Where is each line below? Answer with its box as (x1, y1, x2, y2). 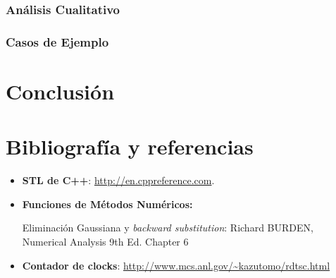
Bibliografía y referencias (6, 132, 254, 161)
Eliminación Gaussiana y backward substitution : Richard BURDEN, (22, 220, 313, 235)
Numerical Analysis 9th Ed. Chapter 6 (22, 234, 189, 248)
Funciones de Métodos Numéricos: (22, 196, 193, 211)
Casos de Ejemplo (6, 32, 109, 50)
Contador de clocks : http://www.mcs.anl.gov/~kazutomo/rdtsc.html (22, 258, 330, 272)
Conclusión (6, 76, 115, 105)
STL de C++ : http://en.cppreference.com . (22, 173, 215, 188)
